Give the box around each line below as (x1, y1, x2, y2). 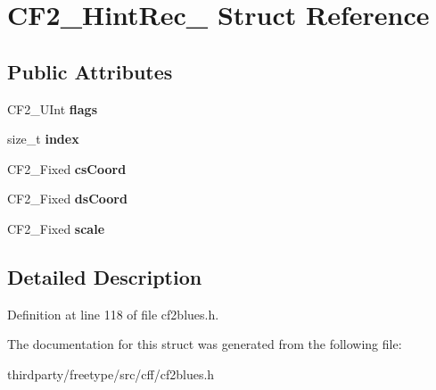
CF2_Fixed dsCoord (7, 189, 128, 208)
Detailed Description (7, 262, 202, 290)
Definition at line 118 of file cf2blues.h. (7, 304, 219, 323)
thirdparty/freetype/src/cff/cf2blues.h (7, 364, 215, 383)
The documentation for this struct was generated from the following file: (7, 335, 402, 353)
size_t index (7, 129, 79, 148)
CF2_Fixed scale (7, 219, 105, 237)
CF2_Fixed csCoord (7, 159, 127, 178)
